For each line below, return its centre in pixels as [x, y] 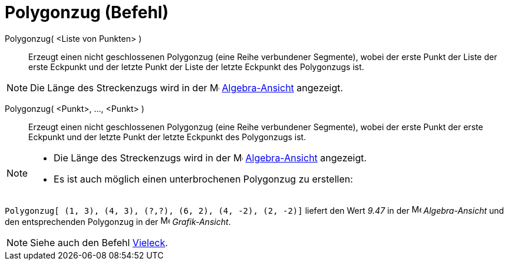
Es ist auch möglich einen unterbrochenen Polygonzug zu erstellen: [203, 179]
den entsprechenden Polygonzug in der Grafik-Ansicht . [118, 221]
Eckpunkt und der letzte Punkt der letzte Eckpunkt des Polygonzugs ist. [167, 137]
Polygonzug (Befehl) [87, 12]
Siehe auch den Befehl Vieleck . [99, 242]
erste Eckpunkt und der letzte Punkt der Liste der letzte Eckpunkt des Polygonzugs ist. [196, 67]
